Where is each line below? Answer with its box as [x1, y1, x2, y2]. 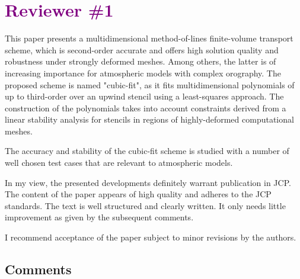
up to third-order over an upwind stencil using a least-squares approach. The [5, 90, 284, 102]
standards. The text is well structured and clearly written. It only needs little [5, 199, 286, 211]
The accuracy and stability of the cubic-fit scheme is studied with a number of [5, 145, 289, 157]
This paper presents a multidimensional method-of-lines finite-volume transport [5, 32, 293, 44]
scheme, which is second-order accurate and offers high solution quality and [5, 43, 279, 56]
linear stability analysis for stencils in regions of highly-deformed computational [5, 113, 294, 126]
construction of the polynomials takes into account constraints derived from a [5, 101, 286, 114]
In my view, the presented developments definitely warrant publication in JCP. [5, 176, 291, 188]
